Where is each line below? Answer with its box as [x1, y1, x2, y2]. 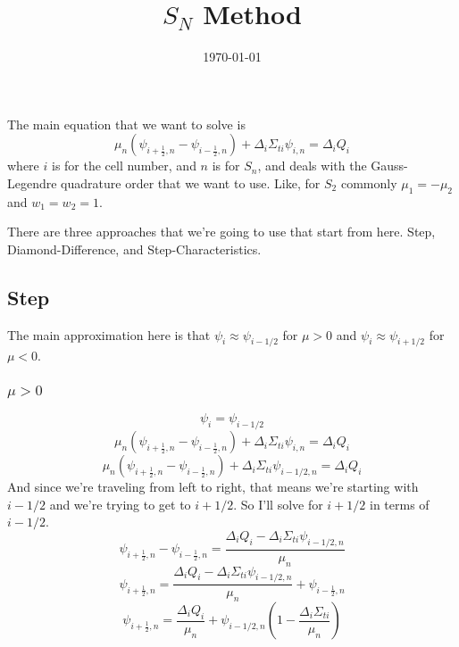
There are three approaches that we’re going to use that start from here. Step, [7, 222, 436, 241]
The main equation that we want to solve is [7, 114, 246, 133]
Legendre [7, 173, 57, 192]
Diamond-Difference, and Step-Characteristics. [7, 239, 262, 258]
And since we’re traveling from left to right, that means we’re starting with [7, 477, 419, 496]
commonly [340, 173, 397, 192]
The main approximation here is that [7, 325, 211, 344]
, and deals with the [257, 156, 367, 175]
